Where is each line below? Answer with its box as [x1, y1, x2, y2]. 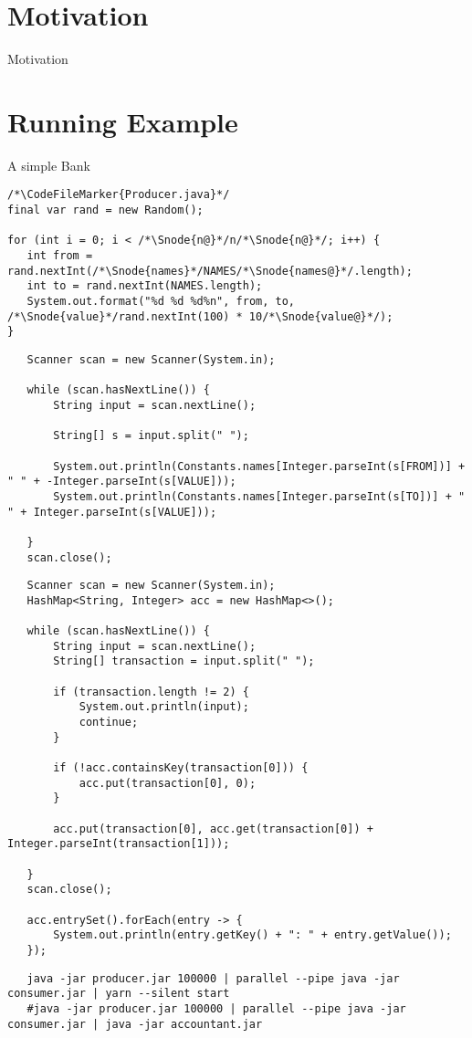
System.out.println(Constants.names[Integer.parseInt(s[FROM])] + [53, 459, 466, 473]
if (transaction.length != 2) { [53, 685, 249, 698]
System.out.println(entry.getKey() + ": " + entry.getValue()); [53, 928, 452, 942]
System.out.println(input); [79, 700, 249, 714]
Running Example [7, 102, 238, 140]
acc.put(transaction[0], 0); [79, 776, 257, 790]
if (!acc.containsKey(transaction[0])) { [53, 761, 309, 775]
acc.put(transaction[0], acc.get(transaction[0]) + [53, 822, 373, 835]
